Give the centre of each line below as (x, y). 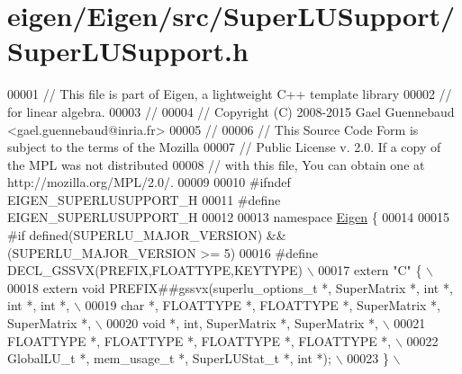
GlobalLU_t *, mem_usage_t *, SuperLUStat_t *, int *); (169, 358)
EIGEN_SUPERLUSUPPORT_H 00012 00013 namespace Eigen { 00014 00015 (229, 217)
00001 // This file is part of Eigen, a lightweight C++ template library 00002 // (230, 94)
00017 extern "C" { (370, 270)
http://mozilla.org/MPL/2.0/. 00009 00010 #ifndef (149, 182)
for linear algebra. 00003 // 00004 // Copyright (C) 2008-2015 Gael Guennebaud (231, 111)
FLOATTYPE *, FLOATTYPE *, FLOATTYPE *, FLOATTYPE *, (199, 340)
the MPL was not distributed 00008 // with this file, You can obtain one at (216, 164)
